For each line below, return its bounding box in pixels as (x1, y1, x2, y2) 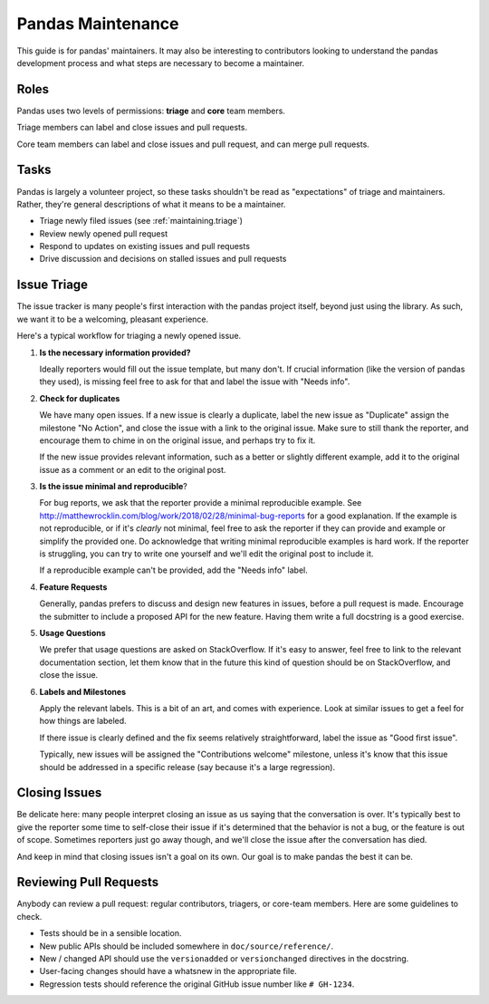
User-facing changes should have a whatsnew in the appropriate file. (39, 966, 298, 977)
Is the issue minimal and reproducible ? (39, 481, 187, 492)
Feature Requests (39, 581, 108, 593)
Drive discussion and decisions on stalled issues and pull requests (39, 254, 287, 265)
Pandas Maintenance (16, 14, 179, 34)
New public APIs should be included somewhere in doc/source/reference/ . (39, 941, 334, 951)
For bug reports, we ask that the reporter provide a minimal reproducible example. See (39, 497, 362, 508)
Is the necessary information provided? (39, 347, 191, 358)
